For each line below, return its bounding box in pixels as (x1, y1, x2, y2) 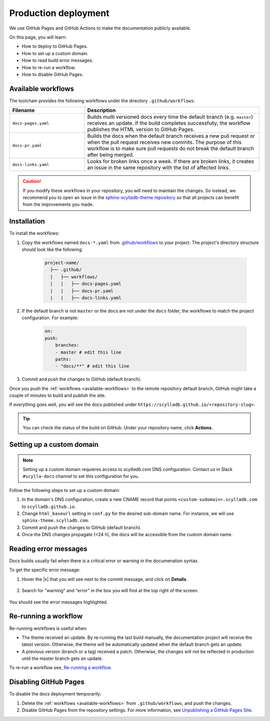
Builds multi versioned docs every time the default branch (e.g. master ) (87, 113, 253, 120)
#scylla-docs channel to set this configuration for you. (22, 473, 139, 479)
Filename (12, 107, 35, 114)
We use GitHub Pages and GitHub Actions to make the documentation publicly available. (9, 25, 191, 31)
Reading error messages (9, 544, 87, 553)
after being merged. (87, 151, 134, 158)
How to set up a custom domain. (21, 50, 88, 56)
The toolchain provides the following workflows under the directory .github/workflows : (9, 98, 195, 104)
